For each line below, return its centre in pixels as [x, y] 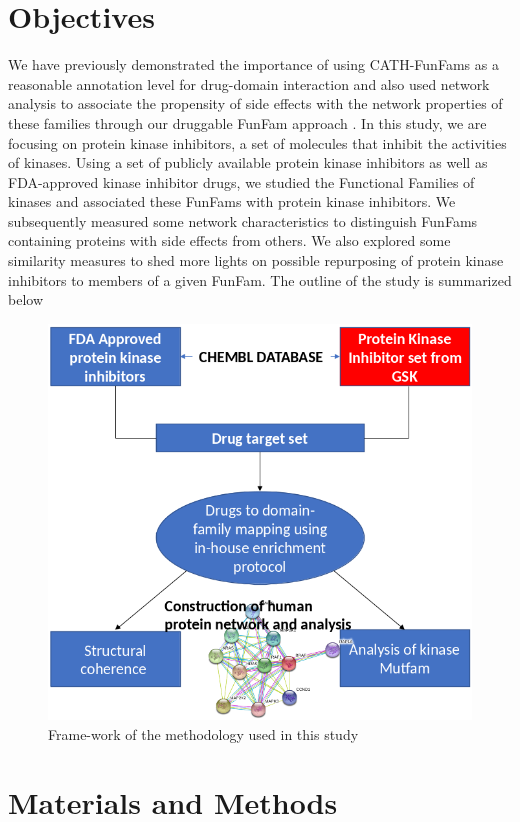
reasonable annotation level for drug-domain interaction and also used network [249, 83]
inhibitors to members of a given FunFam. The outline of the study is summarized [260, 279]
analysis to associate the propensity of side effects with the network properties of [255, 103]
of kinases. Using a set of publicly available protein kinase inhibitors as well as [248, 162]
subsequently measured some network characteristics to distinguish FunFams [243, 220]
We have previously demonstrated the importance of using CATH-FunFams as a [253, 64]
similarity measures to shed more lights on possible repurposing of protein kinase [256, 260]
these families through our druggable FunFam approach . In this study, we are [247, 122]
